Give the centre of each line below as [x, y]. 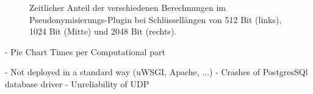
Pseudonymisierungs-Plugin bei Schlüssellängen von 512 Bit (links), [156, 19]
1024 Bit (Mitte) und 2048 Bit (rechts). [103, 31]
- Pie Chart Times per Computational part [85, 51]
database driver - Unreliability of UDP [77, 83]
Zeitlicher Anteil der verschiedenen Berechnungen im [128, 7]
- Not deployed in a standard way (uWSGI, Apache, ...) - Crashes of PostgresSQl [156, 72]
